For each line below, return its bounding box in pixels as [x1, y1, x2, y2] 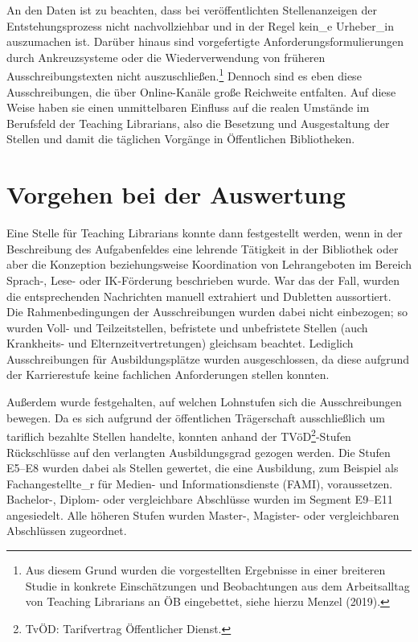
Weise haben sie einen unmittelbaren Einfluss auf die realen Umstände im [6, 99, 370, 116]
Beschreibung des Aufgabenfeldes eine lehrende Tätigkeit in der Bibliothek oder [6, 240, 399, 257]
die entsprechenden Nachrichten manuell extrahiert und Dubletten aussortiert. [6, 287, 391, 304]
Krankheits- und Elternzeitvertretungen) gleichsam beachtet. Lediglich [6, 335, 354, 352]
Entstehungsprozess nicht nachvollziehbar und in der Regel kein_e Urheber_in [6, 17, 394, 34]
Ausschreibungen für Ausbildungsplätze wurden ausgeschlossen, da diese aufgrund [6, 350, 410, 367]
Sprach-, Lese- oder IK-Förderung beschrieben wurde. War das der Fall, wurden [6, 271, 400, 288]
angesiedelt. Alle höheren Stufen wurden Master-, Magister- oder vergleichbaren [6, 506, 400, 523]
